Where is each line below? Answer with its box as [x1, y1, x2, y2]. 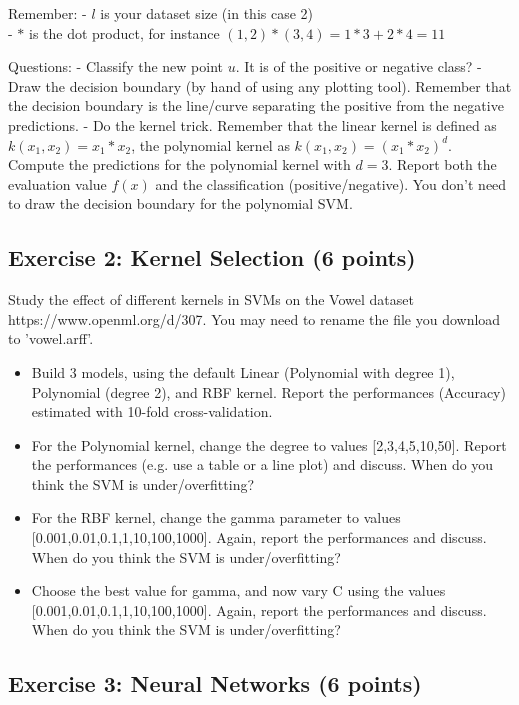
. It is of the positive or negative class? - [235, 56, 482, 77]
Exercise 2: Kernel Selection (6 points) [8, 242, 416, 273]
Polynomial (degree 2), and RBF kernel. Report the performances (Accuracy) [31, 381, 506, 402]
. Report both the [388, 154, 497, 175]
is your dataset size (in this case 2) [100, 3, 314, 23]
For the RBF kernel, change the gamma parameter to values [31, 507, 401, 528]
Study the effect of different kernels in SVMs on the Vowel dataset [8, 289, 414, 310]
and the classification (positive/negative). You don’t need [155, 173, 507, 194]
